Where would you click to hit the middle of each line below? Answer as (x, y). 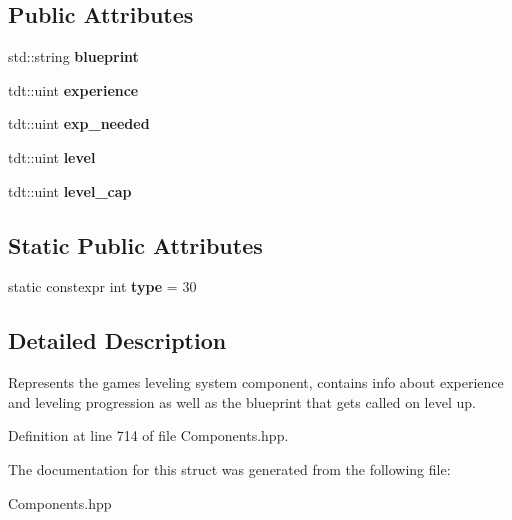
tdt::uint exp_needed (79, 123)
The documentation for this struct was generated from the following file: (229, 468)
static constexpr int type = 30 (102, 286)
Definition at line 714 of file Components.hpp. (148, 435)
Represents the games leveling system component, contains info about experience (256, 382)
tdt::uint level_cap (70, 190)
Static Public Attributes (135, 244)
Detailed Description (117, 340)
